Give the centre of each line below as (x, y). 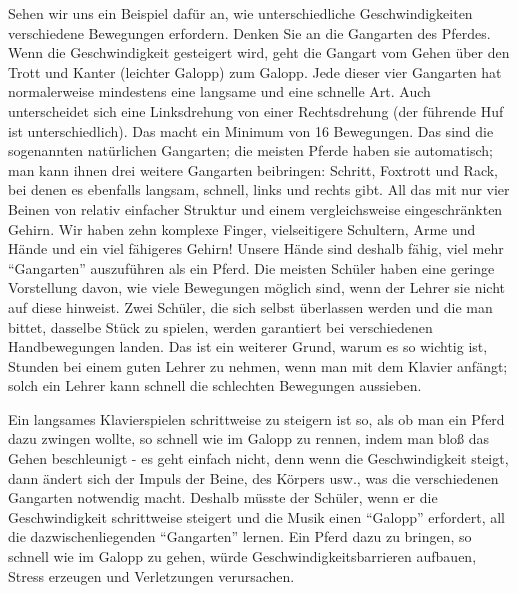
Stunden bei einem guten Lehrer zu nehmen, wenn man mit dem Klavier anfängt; (258, 365)
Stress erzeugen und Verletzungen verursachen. (151, 575)
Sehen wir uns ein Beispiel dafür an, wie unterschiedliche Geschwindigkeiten (240, 13)
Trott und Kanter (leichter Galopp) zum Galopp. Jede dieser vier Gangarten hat (255, 71)
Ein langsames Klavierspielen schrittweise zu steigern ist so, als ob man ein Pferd (256, 418)
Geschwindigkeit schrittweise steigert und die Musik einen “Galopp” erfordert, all (256, 516)
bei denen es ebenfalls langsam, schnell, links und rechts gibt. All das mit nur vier (259, 189)
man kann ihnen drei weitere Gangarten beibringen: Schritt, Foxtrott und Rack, (253, 169)
